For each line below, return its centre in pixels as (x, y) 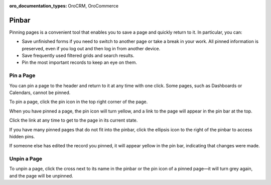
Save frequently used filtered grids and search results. (78, 56)
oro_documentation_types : (38, 6)
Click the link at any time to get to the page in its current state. (74, 120)
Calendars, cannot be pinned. (40, 92)
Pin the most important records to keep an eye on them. (80, 62)
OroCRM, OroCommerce (93, 6)
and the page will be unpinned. (41, 175)
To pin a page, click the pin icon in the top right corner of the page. (79, 102)
